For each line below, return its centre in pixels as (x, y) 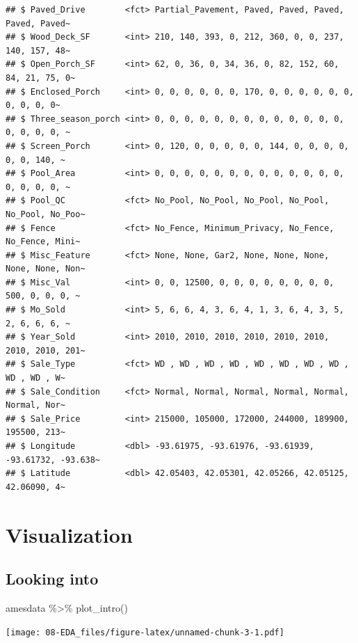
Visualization (69, 534)
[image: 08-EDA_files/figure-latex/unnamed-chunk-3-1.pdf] (145, 632)
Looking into (52, 579)
